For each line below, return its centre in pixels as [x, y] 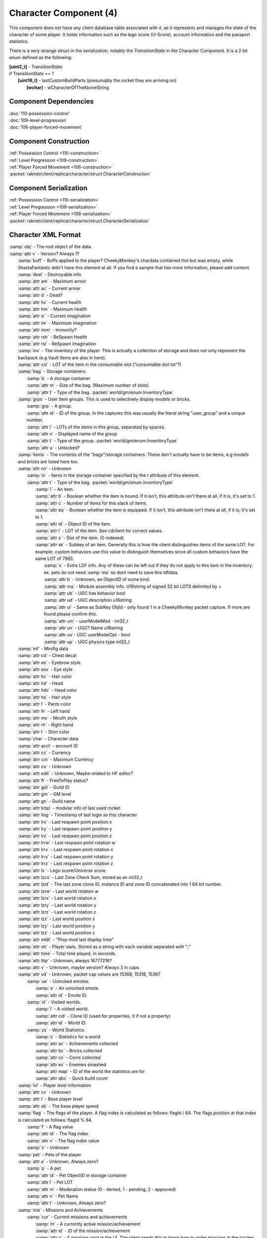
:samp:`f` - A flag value [50, 1127]
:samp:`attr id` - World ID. [61, 1023]
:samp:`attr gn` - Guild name [47, 801]
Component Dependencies [51, 102]
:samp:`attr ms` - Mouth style [48, 718]
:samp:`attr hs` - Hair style [44, 697]
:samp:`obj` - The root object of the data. [51, 247]
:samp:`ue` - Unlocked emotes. [58, 981]
